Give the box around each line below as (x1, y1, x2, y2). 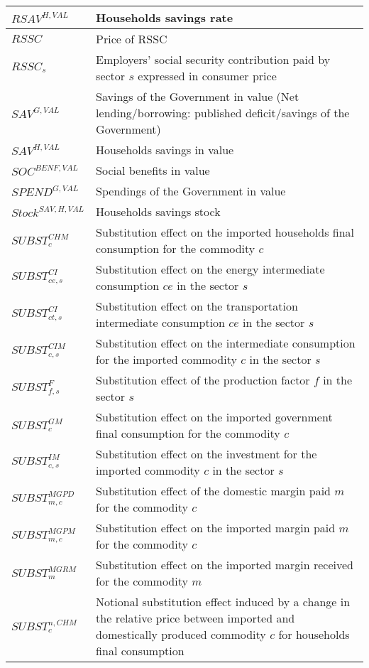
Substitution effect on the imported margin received (96, 556, 353, 573)
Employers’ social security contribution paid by (96, 51, 331, 68)
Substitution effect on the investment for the (96, 446, 317, 462)
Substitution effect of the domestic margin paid (96, 483, 331, 499)
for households (278, 626, 350, 642)
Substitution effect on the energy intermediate (96, 261, 325, 277)
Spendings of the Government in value (96, 183, 286, 199)
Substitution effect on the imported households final (96, 224, 354, 240)
